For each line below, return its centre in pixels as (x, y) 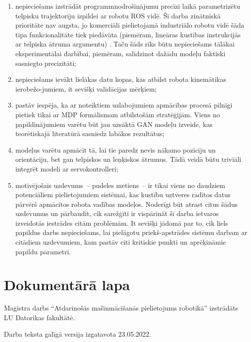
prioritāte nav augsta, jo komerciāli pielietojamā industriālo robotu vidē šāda (130, 25)
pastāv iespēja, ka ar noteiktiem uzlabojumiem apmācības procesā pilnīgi (124, 105)
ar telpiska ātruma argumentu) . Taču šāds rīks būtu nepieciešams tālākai (125, 44)
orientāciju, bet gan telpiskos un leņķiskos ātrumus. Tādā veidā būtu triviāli (128, 159)
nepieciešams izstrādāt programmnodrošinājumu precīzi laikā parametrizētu (128, 6)
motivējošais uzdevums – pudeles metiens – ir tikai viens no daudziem (120, 185)
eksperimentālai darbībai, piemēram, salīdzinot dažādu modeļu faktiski (120, 53)
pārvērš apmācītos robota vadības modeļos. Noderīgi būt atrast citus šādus (126, 204)
